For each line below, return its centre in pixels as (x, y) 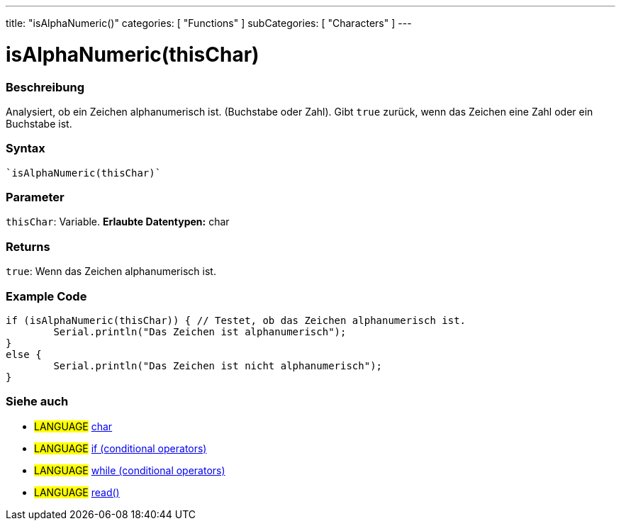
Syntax (26, 149)
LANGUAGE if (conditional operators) (121, 448)
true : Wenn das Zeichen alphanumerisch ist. (111, 272)
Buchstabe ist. (39, 123)
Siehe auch (37, 402)
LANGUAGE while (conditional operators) (130, 470)
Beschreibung (45, 87)
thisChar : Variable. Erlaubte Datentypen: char (118, 222)
